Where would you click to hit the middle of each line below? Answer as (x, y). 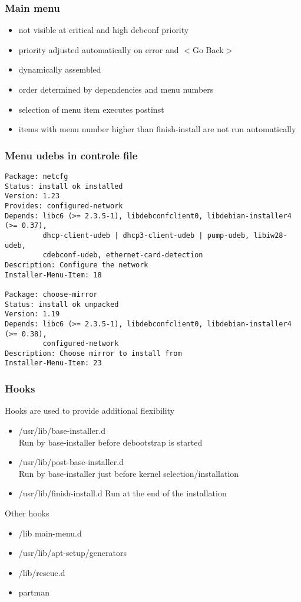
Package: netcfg (37, 176)
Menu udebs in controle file (71, 155)
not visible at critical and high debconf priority (104, 30)
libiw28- (270, 235)
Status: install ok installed (64, 186)
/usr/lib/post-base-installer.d (71, 462)
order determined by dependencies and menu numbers (116, 89)
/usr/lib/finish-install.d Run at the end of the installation (123, 493)
